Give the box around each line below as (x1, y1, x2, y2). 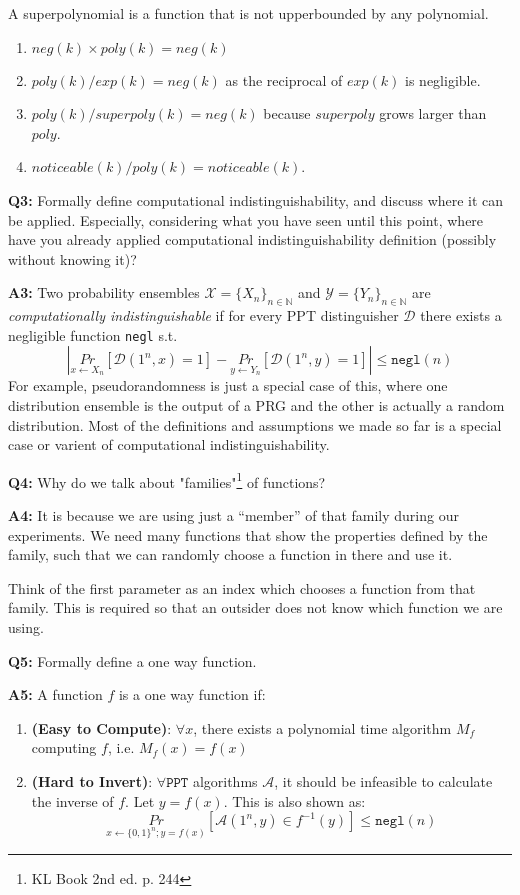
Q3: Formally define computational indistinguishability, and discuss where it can (8, 189, 504, 210)
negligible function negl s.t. (8, 324, 178, 345)
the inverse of (31, 790, 114, 811)
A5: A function (8, 684, 103, 705)
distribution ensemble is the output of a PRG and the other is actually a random (8, 394, 505, 415)
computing (31, 737, 97, 758)
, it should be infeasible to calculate (274, 770, 493, 791)
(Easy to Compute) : (31, 717, 172, 738)
